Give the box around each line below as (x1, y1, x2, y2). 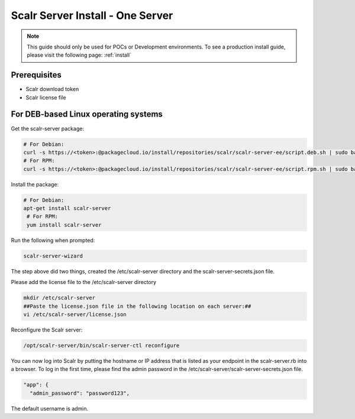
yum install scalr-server (27, 221, 102, 228)
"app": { (23, 382, 49, 388)
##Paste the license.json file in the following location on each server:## (23, 302, 251, 310)
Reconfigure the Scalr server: (11, 326, 83, 333)
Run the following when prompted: (11, 237, 95, 244)
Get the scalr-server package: (11, 125, 84, 132)
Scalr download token (25, 86, 79, 93)
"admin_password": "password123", (30, 389, 130, 397)
